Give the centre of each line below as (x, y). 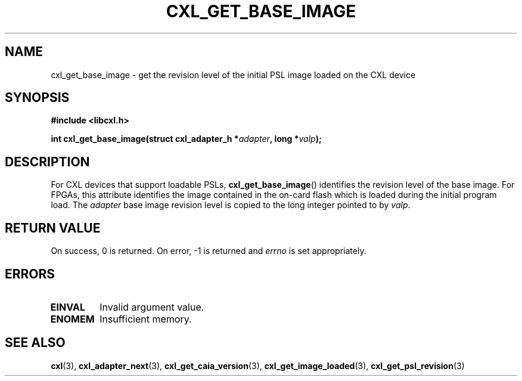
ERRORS (30, 274)
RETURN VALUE (53, 228)
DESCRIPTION (47, 162)
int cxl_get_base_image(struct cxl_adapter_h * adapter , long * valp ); (186, 139)
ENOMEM (72, 319)
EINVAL (68, 307)
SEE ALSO (35, 343)
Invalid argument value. (152, 307)
